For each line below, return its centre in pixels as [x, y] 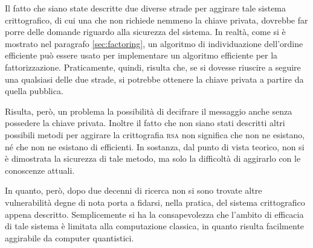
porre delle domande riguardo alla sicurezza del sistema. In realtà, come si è [145, 32]
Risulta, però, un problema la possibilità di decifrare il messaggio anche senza [149, 111]
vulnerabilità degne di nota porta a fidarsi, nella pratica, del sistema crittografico [155, 202]
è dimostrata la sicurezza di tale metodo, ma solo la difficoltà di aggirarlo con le [153, 158]
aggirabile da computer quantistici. [69, 237]
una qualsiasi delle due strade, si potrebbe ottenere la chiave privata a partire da [154, 79]
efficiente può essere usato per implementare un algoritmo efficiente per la [141, 55]
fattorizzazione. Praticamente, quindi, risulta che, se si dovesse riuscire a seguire [153, 67]
